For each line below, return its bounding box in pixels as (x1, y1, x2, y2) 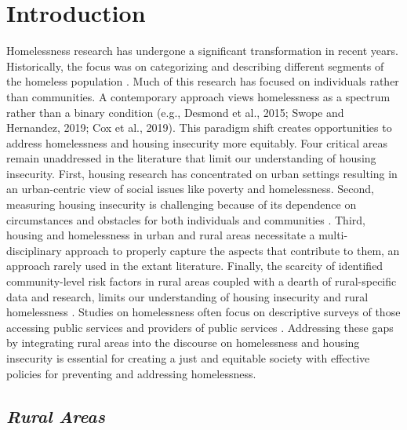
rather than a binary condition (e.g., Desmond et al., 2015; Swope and (6, 104, 344, 120)
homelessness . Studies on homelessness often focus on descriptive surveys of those (6, 304, 401, 320)
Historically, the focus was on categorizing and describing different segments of (6, 57, 384, 74)
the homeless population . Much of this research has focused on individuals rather (6, 73, 399, 89)
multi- (318, 227, 348, 243)
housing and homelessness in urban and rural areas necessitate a (6, 227, 315, 243)
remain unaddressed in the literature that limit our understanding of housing (6, 150, 376, 166)
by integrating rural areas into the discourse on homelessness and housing (6, 334, 360, 351)
